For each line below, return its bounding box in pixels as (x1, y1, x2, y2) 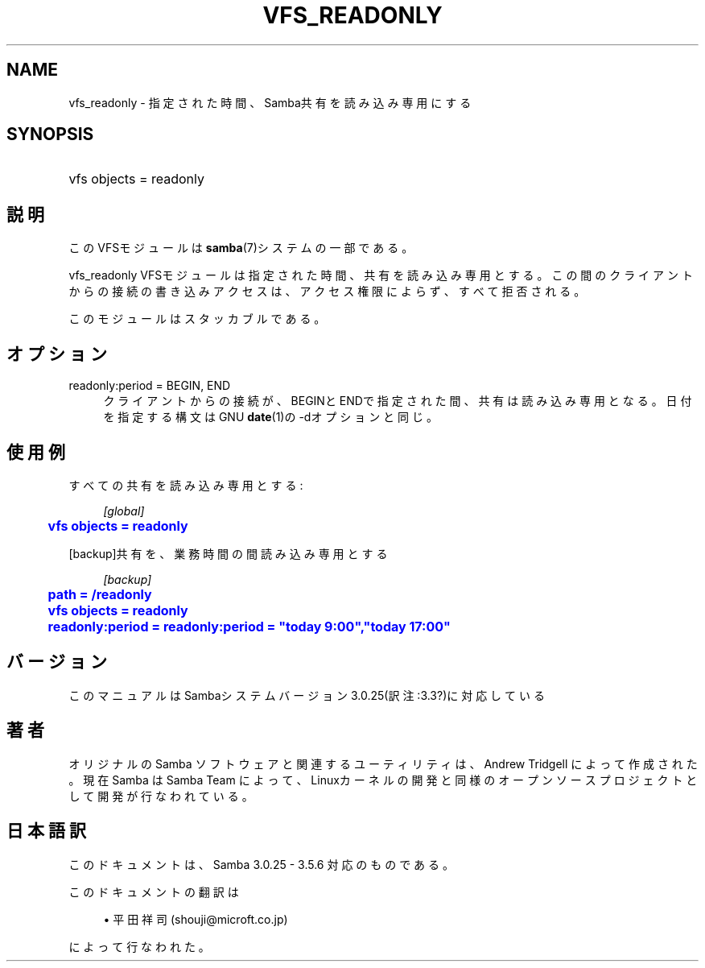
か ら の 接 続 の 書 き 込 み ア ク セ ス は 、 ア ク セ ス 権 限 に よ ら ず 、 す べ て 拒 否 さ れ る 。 (68, 284, 586, 299)
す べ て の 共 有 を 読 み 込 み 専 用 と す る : (68, 478, 303, 492)
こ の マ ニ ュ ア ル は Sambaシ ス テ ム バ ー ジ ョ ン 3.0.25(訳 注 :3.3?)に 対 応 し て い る (68, 688, 545, 702)
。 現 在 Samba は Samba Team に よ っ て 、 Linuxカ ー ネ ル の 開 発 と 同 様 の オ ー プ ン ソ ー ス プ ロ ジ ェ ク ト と (68, 772, 698, 787)
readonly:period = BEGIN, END (68, 379, 231, 393)
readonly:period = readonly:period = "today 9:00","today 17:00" (47, 618, 451, 635)
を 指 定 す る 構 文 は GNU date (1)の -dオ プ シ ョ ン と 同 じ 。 (103, 410, 438, 424)
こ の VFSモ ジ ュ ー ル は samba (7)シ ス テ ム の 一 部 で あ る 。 (68, 241, 414, 255)
